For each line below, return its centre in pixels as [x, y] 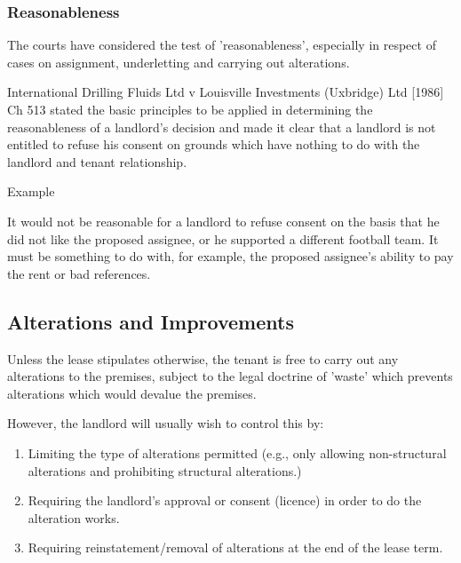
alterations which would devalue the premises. [132, 393]
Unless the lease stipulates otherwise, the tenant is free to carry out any [203, 358]
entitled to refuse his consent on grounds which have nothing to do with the [214, 144]
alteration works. [74, 517]
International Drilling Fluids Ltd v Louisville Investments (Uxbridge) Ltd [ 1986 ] [226, 92]
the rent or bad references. [79, 273]
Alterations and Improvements [151, 321]
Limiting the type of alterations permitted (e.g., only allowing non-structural [237, 452]
